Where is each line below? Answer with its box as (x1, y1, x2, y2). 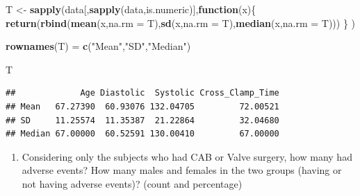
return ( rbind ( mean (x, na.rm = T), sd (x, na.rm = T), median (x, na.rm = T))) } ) (6, 15, 356, 30)
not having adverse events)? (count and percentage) (22, 176, 243, 190)
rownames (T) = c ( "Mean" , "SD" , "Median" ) (6, 39, 191, 53)
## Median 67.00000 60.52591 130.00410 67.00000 (6, 129, 279, 139)
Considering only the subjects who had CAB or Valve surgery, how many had (22, 149, 352, 163)
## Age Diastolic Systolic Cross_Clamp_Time (6, 88, 279, 98)
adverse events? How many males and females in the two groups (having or (22, 163, 342, 177)
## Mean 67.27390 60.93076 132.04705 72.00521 (6, 101, 279, 112)
